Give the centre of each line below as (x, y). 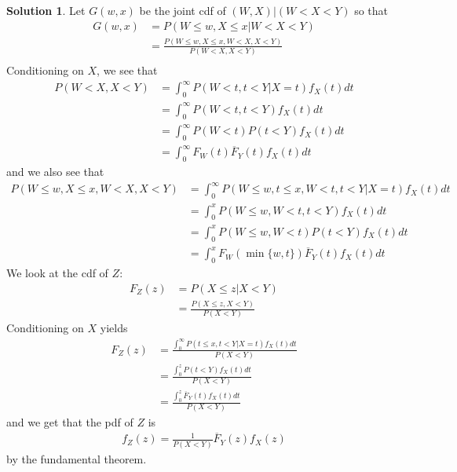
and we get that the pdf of (70, 421)
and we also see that (55, 172)
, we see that (127, 70)
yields (114, 328)
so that (371, 10)
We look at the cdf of (57, 273)
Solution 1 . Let (46, 10)
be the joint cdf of (183, 10)
